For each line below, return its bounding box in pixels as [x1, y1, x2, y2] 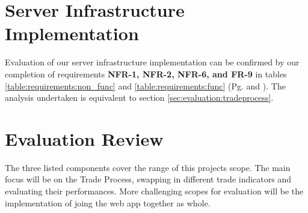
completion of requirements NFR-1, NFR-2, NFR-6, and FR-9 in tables [5, 67, 287, 80]
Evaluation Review [5, 126, 164, 151]
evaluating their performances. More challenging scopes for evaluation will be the [5, 185, 304, 197]
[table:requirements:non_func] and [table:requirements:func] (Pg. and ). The [5, 79, 286, 92]
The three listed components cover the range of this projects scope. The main [5, 161, 291, 173]
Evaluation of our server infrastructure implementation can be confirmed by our [5, 56, 300, 68]
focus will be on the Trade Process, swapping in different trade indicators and [5, 173, 292, 185]
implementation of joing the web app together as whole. [5, 196, 211, 209]
